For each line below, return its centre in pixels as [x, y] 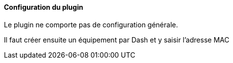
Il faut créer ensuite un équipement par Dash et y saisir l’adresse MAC [117, 40]
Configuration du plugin [44, 7]
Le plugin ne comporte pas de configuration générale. [91, 24]
